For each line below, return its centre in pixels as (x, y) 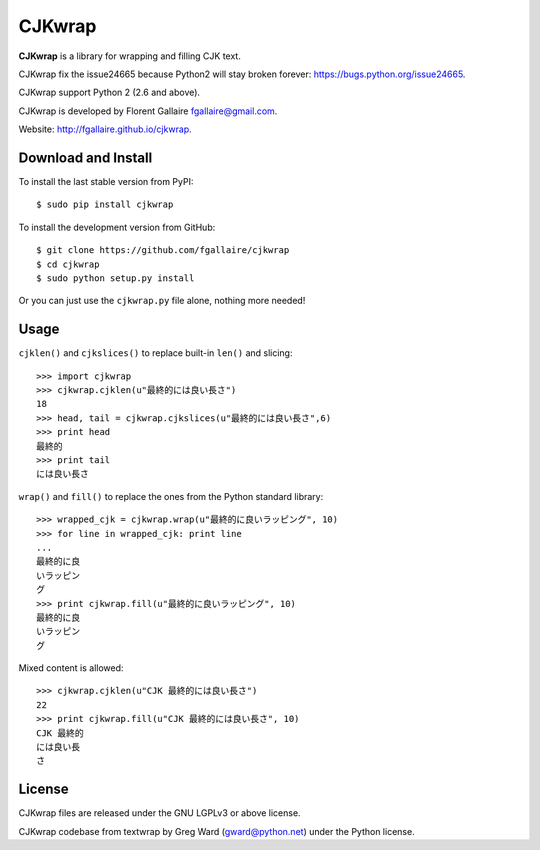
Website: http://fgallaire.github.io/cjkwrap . (105, 129)
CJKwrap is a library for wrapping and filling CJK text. (130, 56)
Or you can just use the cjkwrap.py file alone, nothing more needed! (162, 301)
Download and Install (85, 157)
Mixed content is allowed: (71, 668)
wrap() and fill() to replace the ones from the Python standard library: (171, 496)
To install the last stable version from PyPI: (106, 182)
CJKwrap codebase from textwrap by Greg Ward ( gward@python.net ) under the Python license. (216, 831)
